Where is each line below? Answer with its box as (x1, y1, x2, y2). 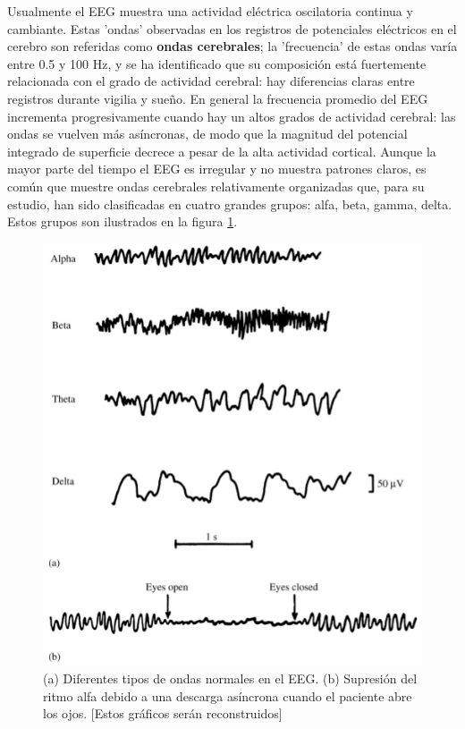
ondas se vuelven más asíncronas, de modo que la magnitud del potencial (7, 124, 408, 143)
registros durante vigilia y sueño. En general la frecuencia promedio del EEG (7, 89, 428, 107)
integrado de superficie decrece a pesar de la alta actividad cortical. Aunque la (7, 141, 436, 160)
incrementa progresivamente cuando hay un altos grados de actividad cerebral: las (7, 106, 456, 125)
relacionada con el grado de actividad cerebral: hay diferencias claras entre (7, 72, 415, 90)
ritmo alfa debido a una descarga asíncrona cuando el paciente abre (43, 686, 412, 705)
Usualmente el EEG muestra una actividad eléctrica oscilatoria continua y (7, 2, 413, 20)
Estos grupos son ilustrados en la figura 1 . (7, 212, 238, 231)
